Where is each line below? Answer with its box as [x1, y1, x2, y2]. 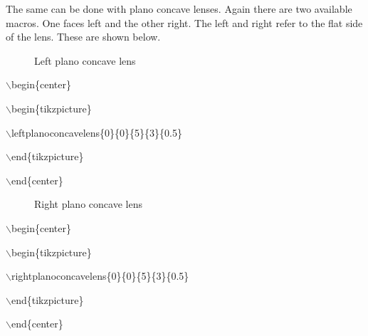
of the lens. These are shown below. [6, 29, 161, 44]
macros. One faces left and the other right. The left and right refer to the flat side [6, 15, 363, 30]
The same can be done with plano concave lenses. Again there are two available [6, 1, 352, 16]
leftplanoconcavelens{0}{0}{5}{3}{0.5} [11, 125, 182, 140]
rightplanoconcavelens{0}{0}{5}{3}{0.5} [11, 268, 189, 283]
